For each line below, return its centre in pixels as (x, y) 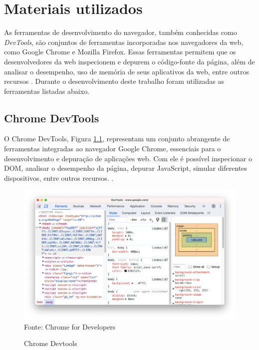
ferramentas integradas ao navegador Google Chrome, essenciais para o (113, 149)
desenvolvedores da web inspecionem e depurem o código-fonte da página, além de (129, 61)
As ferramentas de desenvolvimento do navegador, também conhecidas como (121, 32)
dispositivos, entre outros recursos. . (59, 177)
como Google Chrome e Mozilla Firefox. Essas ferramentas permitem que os (120, 52)
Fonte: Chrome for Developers (70, 326)
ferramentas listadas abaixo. (47, 91)
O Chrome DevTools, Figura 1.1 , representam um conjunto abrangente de (117, 139)
